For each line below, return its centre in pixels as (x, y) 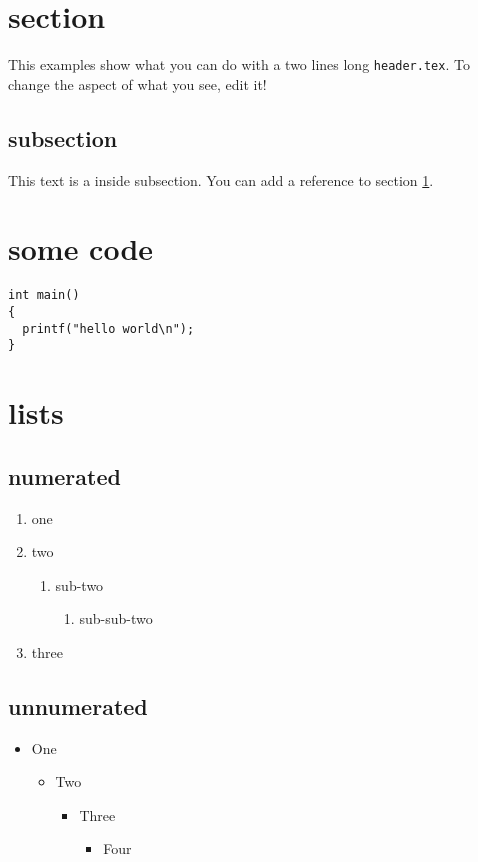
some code (81, 248)
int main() (44, 295)
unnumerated (78, 705)
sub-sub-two (116, 618)
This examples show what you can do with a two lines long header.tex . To (239, 64)
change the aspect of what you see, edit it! (137, 83)
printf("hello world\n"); (108, 328)
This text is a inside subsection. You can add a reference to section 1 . (221, 179)
